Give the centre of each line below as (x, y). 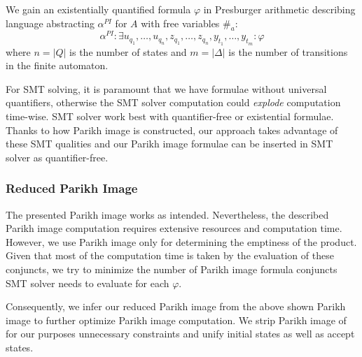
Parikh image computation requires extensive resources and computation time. (174, 228)
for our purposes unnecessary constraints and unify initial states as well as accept (180, 334)
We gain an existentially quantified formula (98, 9)
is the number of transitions (288, 51)
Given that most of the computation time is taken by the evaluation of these (170, 255)
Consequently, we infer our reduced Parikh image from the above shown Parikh (176, 306)
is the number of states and (128, 51)
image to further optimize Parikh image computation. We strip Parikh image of (176, 320)
